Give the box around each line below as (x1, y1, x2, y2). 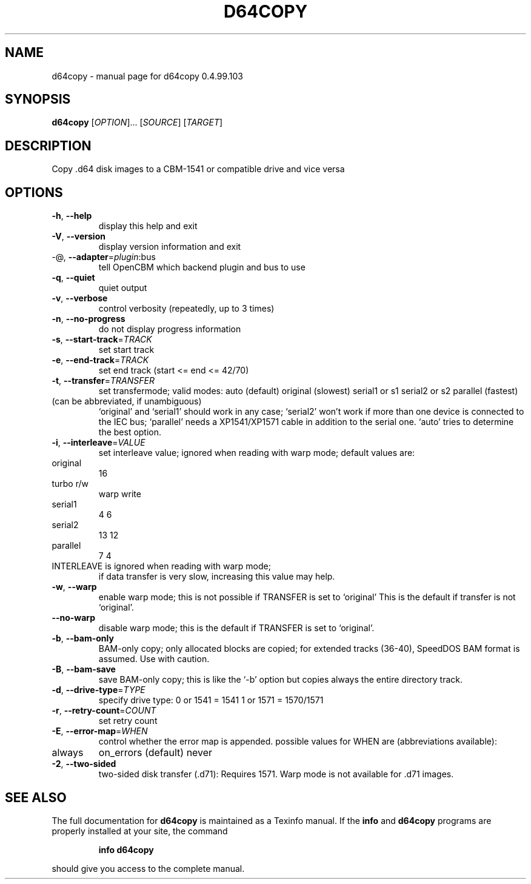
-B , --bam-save (52, 664, 116, 675)
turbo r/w (52, 478, 88, 489)
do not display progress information (98, 324, 241, 335)
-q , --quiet (52, 272, 95, 283)
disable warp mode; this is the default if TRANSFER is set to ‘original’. (98, 623, 375, 634)
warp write (98, 489, 141, 500)
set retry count (98, 715, 158, 726)
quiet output (98, 283, 147, 293)
